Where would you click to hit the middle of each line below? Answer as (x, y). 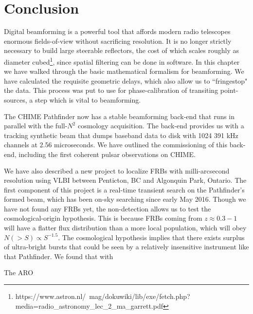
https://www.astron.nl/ (51, 296)
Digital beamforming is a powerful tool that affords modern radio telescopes (117, 31)
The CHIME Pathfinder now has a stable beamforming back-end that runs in (119, 116)
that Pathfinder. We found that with (59, 256)
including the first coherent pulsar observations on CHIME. (107, 154)
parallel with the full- (36, 126)
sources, (16, 99)
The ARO (19, 272)
